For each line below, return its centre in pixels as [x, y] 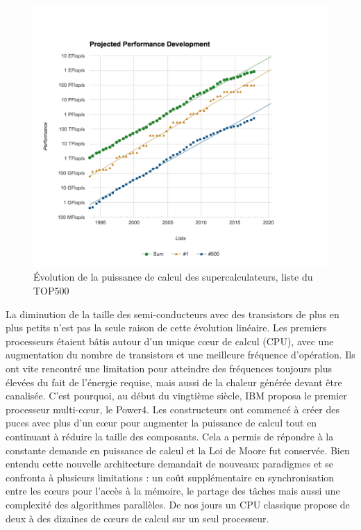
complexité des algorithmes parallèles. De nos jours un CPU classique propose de [178, 504]
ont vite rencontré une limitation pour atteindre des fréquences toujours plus [169, 368]
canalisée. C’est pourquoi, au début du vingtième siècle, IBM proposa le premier [176, 396]
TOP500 [51, 291]
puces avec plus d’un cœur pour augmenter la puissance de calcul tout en [161, 423]
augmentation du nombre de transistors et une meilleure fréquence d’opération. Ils [180, 355]
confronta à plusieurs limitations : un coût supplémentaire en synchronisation [170, 477]
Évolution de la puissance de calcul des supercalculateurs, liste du [173, 277]
